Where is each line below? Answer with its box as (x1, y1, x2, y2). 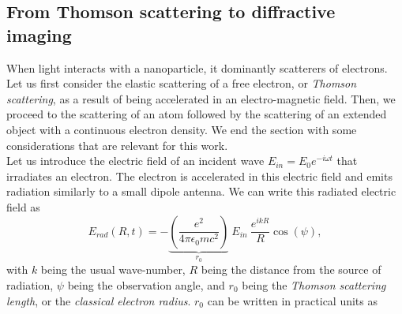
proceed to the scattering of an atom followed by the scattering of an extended (6, 106, 387, 122)
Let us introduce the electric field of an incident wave (6, 152, 265, 169)
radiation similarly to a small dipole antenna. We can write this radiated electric (6, 183, 396, 200)
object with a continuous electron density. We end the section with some (6, 121, 357, 137)
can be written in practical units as (207, 292, 378, 308)
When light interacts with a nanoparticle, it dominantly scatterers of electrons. (6, 59, 388, 76)
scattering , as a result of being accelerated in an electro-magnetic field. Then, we (6, 90, 396, 107)
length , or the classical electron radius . (6, 292, 191, 308)
